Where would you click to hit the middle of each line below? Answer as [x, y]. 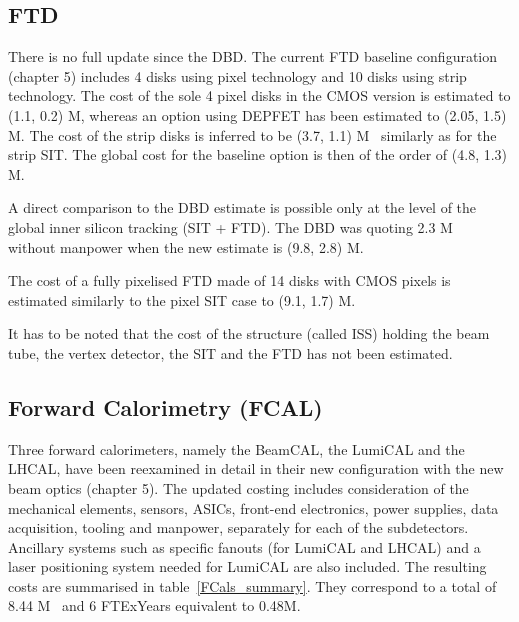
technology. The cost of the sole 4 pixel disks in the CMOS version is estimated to [259, 95]
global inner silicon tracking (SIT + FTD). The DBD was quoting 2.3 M [230, 226]
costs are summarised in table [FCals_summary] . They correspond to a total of [252, 585]
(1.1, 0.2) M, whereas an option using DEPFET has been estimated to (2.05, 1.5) [257, 114]
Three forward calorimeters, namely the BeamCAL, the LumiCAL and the [236, 448]
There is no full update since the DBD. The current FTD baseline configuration [253, 56]
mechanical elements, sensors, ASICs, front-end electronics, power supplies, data [253, 507]
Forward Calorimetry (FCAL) [165, 406]
